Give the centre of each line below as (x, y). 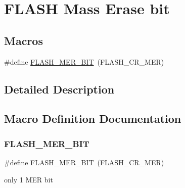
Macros (24, 40)
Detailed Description (59, 89)
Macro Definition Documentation (93, 119)
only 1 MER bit (29, 179)
